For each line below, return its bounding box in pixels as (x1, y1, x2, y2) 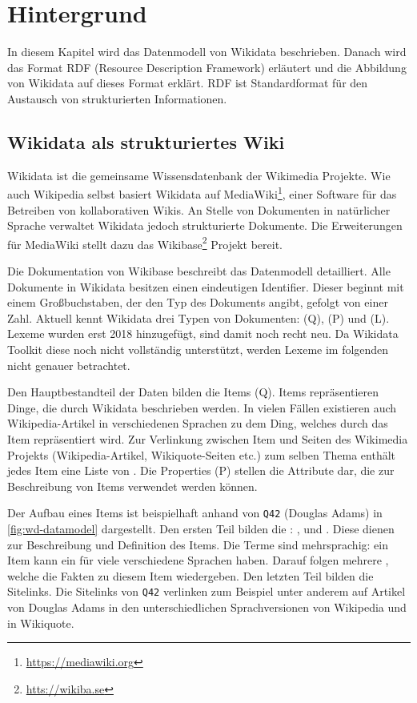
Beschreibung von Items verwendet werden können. (7, 477, 258, 494)
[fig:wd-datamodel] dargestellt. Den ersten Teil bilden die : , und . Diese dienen (7, 520, 395, 536)
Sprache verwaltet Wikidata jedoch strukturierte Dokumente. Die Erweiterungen (7, 217, 403, 234)
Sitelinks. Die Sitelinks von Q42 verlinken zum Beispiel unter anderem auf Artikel (7, 583, 406, 600)
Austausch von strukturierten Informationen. (7, 90, 227, 106)
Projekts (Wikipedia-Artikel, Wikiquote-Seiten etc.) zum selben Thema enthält (7, 446, 396, 463)
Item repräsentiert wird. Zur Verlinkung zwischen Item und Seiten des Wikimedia (7, 430, 408, 447)
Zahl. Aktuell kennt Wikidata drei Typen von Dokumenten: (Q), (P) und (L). (7, 309, 390, 326)
